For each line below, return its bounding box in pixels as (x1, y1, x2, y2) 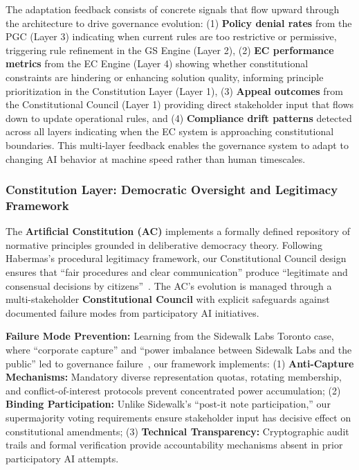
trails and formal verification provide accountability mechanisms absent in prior (6, 437, 343, 452)
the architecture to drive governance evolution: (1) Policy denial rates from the (6, 15, 352, 30)
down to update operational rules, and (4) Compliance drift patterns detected (6, 110, 352, 125)
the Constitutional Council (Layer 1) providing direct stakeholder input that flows (6, 97, 354, 112)
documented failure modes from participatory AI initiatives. (6, 305, 259, 320)
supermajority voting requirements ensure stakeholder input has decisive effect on (6, 410, 351, 424)
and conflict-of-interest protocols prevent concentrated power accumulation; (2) (6, 383, 341, 397)
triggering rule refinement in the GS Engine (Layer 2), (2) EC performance (6, 42, 334, 57)
